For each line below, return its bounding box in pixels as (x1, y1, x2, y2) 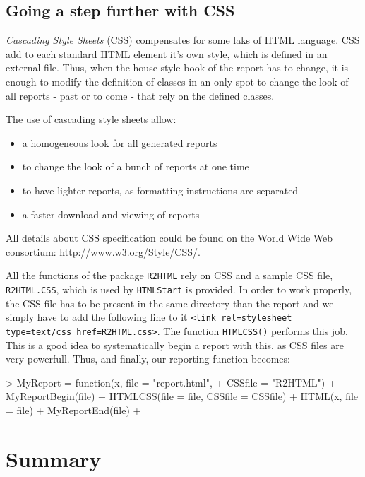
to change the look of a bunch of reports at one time (22, 159, 249, 174)
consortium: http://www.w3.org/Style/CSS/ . (6, 244, 201, 259)
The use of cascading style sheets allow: (6, 112, 176, 126)
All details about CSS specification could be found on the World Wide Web (6, 230, 333, 245)
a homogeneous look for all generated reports (22, 135, 217, 150)
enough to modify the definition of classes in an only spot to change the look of (6, 73, 349, 88)
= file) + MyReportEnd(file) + (6, 402, 141, 417)
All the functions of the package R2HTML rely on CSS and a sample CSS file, (6, 268, 333, 283)
